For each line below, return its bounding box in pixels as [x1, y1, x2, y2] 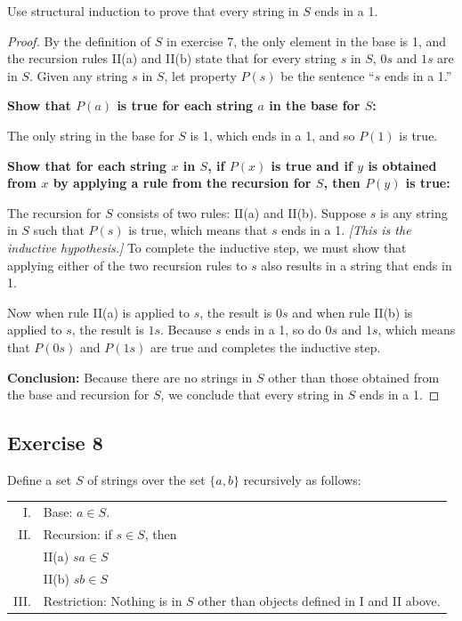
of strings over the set [87, 470, 206, 488]
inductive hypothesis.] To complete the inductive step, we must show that [7, 238, 407, 256]
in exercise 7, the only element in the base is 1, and [166, 31, 447, 50]
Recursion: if [43, 525, 112, 544]
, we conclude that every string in [160, 385, 344, 404]
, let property [164, 66, 237, 85]
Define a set [7, 470, 72, 488]
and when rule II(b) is [292, 302, 413, 321]
